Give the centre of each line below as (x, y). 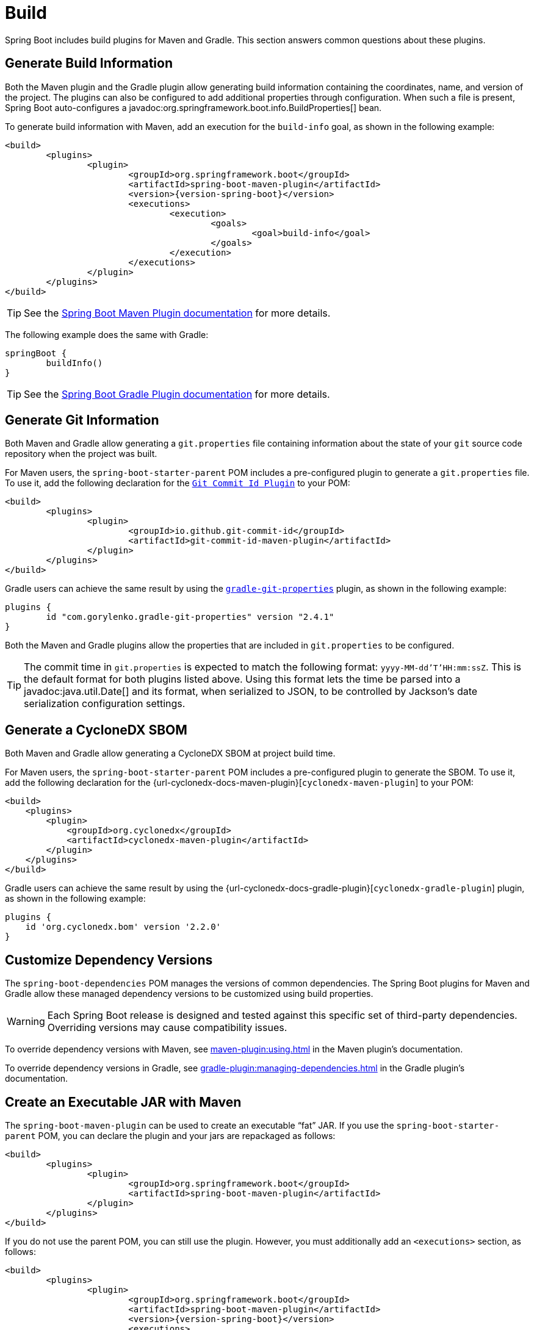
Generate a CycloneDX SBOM (96, 730)
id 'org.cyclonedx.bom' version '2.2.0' (123, 927)
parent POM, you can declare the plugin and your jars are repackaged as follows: (170, 1135)
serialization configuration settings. (105, 704)
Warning (26, 1022)
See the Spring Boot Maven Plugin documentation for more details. (177, 313)
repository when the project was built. (81, 454)
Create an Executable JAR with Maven (123, 1102)
